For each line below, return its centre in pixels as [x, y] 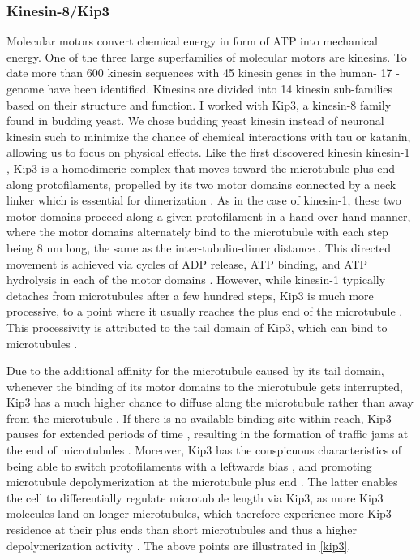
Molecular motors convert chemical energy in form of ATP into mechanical [192, 41]
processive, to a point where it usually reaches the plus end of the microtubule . [205, 311]
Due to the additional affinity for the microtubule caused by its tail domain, [195, 370]
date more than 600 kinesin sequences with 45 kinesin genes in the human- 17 [199, 73]
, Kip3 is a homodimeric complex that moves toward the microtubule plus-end [201, 168]
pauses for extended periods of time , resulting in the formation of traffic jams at [208, 434]
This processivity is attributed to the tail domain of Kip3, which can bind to [197, 327]
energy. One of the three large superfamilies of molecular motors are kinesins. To [207, 56]
